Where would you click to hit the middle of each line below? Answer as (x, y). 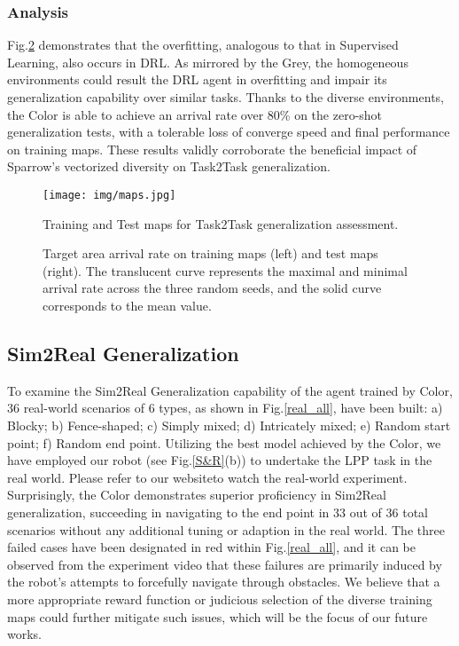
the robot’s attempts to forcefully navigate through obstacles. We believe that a (224, 582)
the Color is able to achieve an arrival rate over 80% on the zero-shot (195, 114)
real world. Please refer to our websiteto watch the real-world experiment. (207, 477)
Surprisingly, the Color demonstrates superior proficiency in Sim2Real (197, 495)
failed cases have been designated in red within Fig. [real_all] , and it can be (211, 547)
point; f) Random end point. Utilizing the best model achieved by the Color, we (224, 442)
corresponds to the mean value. (127, 305)
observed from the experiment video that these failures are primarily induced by (225, 564)
